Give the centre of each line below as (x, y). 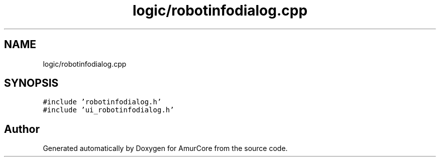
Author (22, 129)
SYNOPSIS (31, 83)
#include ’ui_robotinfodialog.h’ (108, 110)
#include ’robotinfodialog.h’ (102, 102)
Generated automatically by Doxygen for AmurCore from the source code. (165, 148)
